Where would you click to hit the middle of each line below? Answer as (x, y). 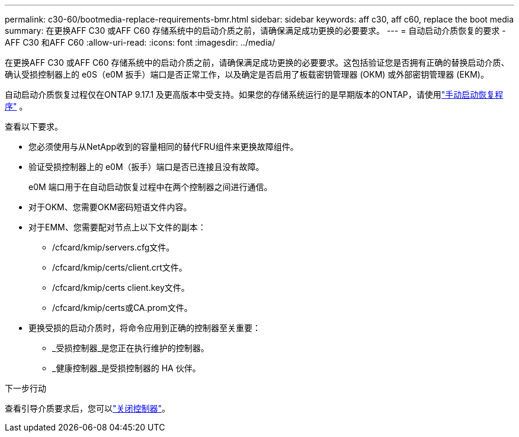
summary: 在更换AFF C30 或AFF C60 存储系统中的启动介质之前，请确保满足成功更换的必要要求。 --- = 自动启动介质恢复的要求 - (255, 30)
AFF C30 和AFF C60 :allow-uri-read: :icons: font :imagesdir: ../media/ (140, 42)
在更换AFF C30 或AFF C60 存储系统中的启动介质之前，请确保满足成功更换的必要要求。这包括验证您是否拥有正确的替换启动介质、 (257, 62)
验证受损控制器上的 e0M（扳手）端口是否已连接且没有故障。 (146, 167)
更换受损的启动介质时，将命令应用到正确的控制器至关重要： (145, 328)
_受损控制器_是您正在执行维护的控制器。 (131, 348)
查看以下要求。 (34, 126)
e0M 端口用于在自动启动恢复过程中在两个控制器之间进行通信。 (150, 187)
